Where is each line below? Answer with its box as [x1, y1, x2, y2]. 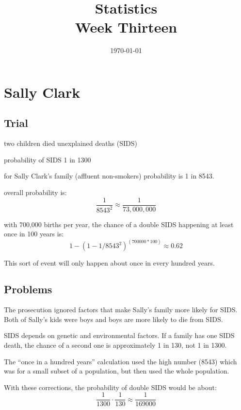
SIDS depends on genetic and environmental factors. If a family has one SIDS [4, 330, 235, 340]
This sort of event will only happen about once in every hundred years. [4, 258, 215, 268]
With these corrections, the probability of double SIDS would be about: [4, 382, 217, 392]
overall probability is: [4, 187, 67, 197]
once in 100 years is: [4, 229, 64, 239]
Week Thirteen [75, 17, 177, 37]
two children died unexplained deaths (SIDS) [4, 138, 137, 148]
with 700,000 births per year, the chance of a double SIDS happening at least [4, 219, 234, 229]
